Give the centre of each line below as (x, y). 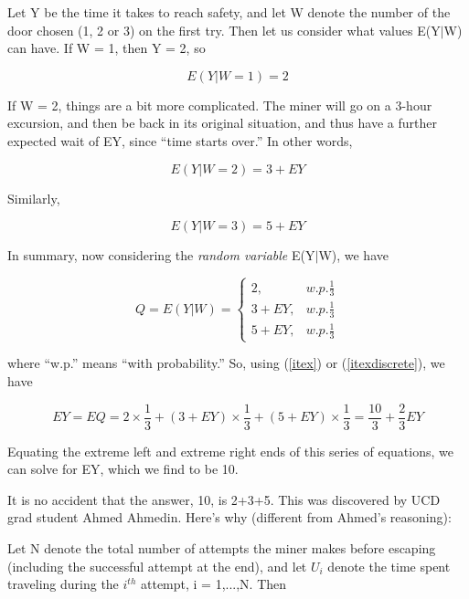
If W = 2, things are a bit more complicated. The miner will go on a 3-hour (220, 105)
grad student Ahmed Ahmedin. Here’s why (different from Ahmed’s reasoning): (229, 517)
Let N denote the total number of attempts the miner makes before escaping (222, 547)
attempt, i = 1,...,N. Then (213, 584)
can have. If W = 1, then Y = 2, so (107, 48)
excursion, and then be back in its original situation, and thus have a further (222, 123)
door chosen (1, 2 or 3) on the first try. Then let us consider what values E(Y (224, 30)
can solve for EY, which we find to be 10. (123, 469)
